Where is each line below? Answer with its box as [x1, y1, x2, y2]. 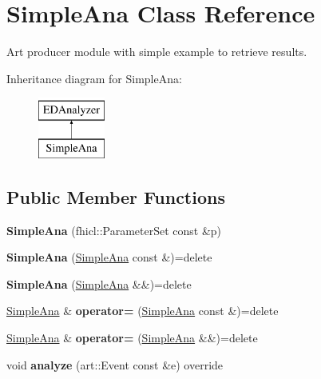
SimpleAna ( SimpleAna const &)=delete [6, 249, 212, 265]
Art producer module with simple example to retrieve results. [6, 43, 307, 60]
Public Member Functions [6, 184, 225, 209]
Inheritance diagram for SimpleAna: [6, 70, 182, 86]
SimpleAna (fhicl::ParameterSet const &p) [6, 221, 222, 238]
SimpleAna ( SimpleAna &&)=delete [6, 275, 192, 292]
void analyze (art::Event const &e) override [6, 356, 224, 373]
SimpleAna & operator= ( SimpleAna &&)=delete [6, 329, 258, 346]
